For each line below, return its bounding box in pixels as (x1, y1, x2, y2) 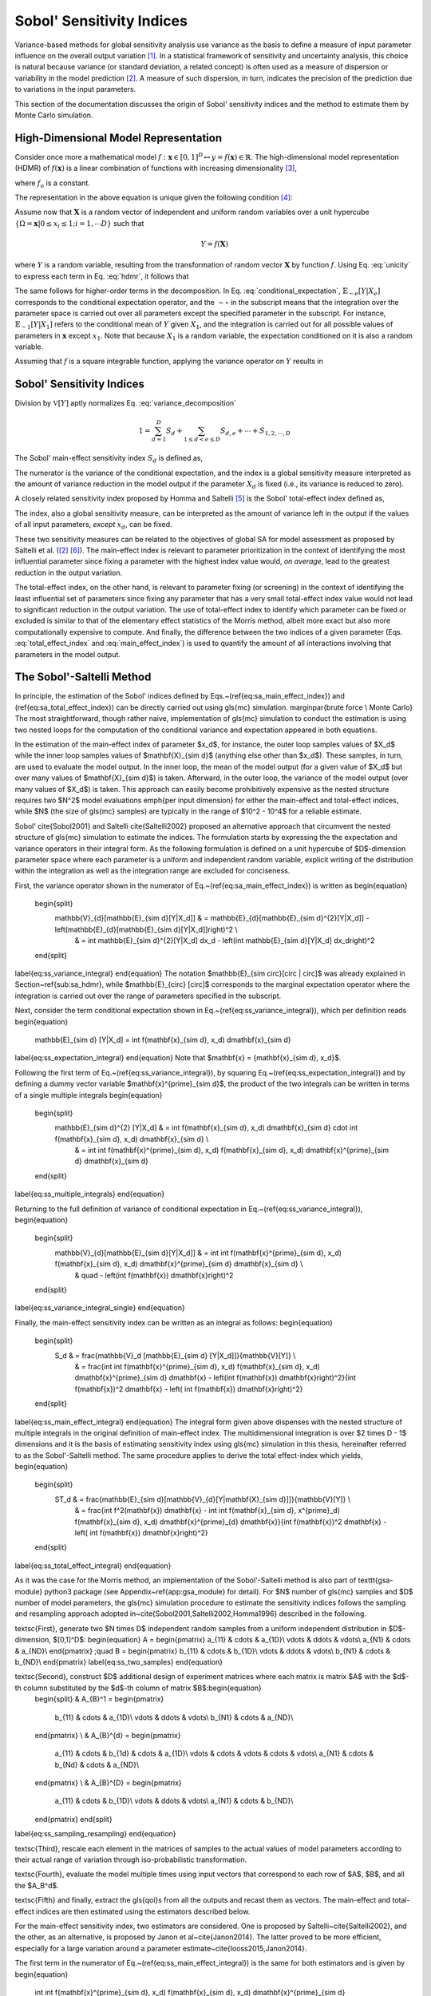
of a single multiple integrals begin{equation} (14, 1090, 163, 1099)
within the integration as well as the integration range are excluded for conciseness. (14, 866, 291, 876)
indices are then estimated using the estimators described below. (36, 1907, 251, 1916)
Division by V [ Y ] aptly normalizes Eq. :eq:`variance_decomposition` (14, 398, 237, 408)
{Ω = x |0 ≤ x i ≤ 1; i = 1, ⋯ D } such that (14, 218, 144, 230)
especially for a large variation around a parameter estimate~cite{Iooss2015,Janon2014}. (14, 1943, 307, 1953)
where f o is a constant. (14, 178, 91, 189)
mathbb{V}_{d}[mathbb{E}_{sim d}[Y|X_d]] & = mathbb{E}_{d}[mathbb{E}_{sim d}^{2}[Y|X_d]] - (54, 913, 370, 923)
